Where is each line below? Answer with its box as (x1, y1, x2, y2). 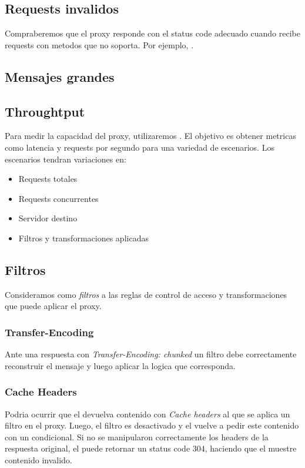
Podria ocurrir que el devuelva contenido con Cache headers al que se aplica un (5, 407, 290, 420)
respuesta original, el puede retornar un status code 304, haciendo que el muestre (5, 442, 297, 454)
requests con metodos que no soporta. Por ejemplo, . (5, 38, 194, 51)
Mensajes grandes (5, 67, 115, 85)
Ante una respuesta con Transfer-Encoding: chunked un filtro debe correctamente (5, 348, 297, 360)
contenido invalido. (5, 453, 72, 466)
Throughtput (5, 102, 85, 120)
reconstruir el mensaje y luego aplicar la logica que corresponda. (5, 359, 236, 371)
